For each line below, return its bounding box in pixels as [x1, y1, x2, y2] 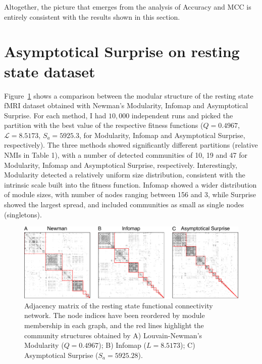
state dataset [4, 61, 95, 81]
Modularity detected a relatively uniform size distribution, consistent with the [4, 169, 245, 180]
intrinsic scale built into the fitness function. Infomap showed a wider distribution [4, 179, 257, 190]
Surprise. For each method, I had [4, 110, 107, 120]
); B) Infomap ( [98, 340, 146, 350]
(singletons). [4, 209, 42, 219]
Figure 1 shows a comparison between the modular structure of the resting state [4, 90, 253, 101]
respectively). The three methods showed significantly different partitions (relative [4, 140, 258, 150]
